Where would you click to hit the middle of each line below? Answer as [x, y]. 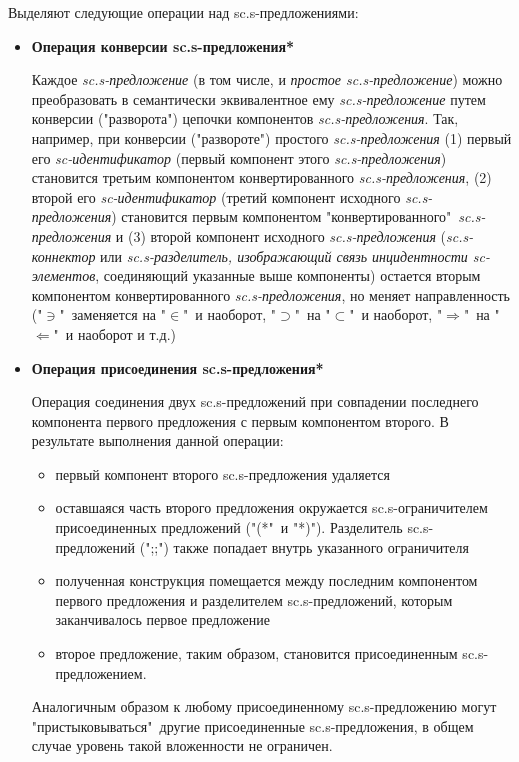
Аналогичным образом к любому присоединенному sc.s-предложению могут [264, 706]
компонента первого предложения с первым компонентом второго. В [240, 420]
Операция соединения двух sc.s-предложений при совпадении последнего [255, 401]
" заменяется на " [112, 314]
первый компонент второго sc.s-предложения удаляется [222, 473]
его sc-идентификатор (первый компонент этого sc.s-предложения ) [239, 157]
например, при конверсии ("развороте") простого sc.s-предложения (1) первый [271, 137]
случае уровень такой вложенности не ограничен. [182, 745]
